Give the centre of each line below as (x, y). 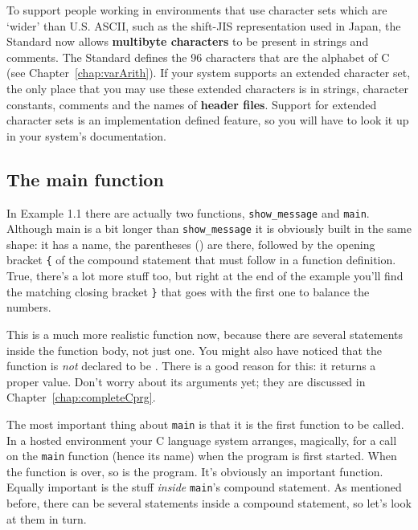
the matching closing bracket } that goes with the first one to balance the (188, 291)
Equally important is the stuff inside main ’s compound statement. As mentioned (204, 487)
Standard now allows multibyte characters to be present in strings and (188, 41)
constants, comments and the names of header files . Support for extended (192, 104)
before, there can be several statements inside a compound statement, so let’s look (209, 503)
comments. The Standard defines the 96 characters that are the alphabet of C (198, 57)
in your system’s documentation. (86, 135)
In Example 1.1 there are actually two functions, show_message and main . (188, 212)
